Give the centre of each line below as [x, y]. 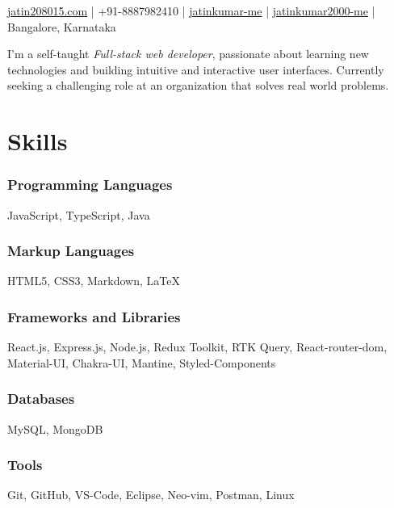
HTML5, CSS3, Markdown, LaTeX [94, 281]
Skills [38, 141]
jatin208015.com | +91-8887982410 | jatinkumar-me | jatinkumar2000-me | [191, 10]
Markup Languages [71, 251]
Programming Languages [90, 185]
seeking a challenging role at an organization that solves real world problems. [198, 85]
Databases [41, 399]
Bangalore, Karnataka [62, 26]
